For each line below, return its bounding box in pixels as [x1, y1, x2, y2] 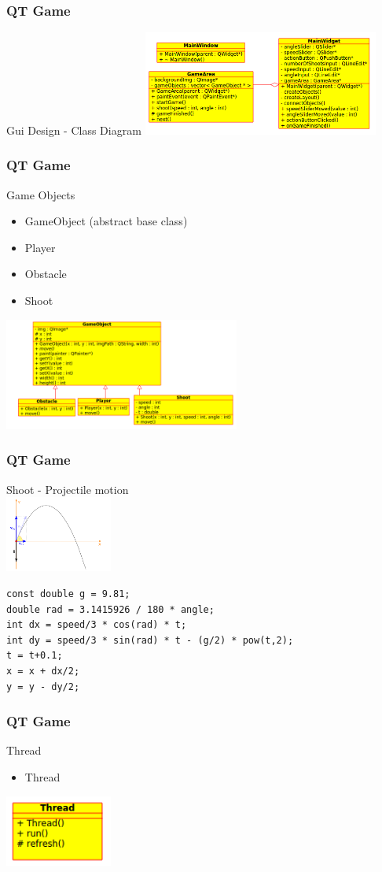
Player [24, 239, 56, 255]
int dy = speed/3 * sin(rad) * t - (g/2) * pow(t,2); [6, 634, 294, 646]
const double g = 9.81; [6, 588, 130, 600]
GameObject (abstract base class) [24, 213, 188, 229]
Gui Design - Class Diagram [6, 121, 141, 138]
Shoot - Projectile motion [6, 481, 129, 497]
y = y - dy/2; [6, 681, 80, 692]
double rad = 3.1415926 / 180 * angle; [6, 603, 215, 615]
